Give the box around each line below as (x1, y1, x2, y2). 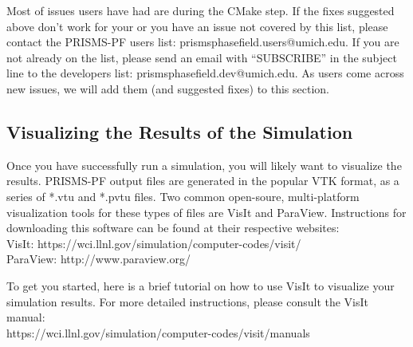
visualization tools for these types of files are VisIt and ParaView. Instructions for (6, 203, 407, 220)
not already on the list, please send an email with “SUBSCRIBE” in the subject (6, 49, 397, 65)
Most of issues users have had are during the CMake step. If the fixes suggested (6, 2, 395, 18)
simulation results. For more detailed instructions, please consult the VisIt (6, 293, 369, 310)
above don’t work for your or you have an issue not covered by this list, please (6, 18, 388, 34)
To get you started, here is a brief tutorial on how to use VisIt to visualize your (6, 277, 395, 294)
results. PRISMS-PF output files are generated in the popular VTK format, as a (6, 172, 399, 189)
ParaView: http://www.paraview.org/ (6, 250, 191, 267)
